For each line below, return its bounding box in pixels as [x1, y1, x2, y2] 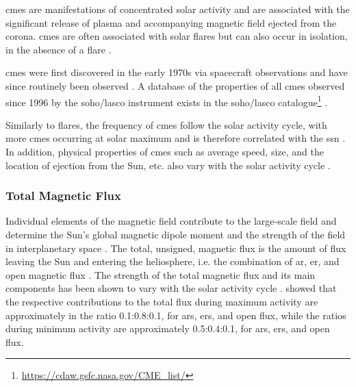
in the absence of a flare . [5, 42, 112, 56]
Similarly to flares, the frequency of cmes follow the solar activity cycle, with [5, 117, 327, 132]
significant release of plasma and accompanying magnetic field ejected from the [5, 15, 337, 29]
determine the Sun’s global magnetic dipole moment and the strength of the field [5, 227, 346, 241]
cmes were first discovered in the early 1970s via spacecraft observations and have [5, 65, 348, 79]
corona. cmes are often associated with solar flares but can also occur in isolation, [5, 29, 348, 43]
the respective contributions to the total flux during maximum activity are [5, 294, 318, 308]
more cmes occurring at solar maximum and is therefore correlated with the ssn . [5, 131, 346, 145]
